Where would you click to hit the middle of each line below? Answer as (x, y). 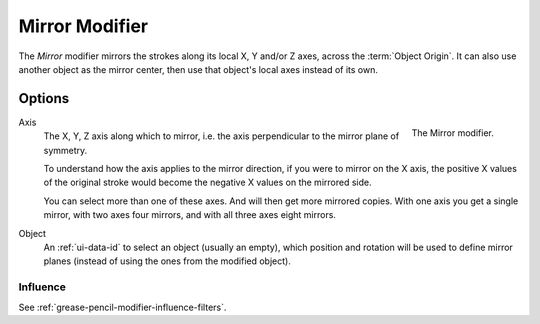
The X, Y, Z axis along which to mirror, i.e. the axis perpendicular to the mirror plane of (221, 136)
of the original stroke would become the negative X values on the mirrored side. (207, 182)
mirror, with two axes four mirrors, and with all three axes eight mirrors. (190, 215)
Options (44, 98)
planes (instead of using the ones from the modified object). (167, 261)
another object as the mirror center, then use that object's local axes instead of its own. (198, 69)
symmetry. (65, 150)
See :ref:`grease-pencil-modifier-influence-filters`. (122, 307)
